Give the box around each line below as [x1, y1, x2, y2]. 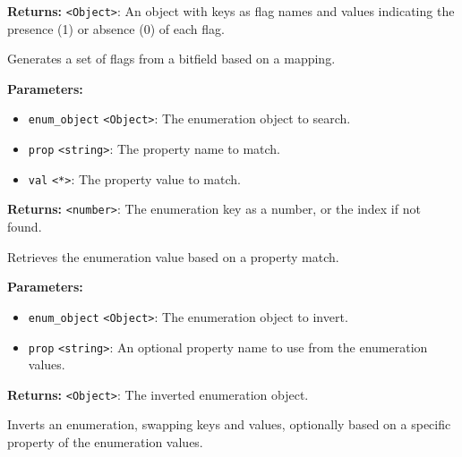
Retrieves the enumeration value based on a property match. [7, 247, 339, 266]
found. [7, 217, 42, 236]
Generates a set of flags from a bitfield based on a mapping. [7, 49, 336, 68]
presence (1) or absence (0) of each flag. [7, 19, 225, 38]
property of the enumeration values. [7, 433, 203, 451]
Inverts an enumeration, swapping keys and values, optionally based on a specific [7, 415, 451, 434]
